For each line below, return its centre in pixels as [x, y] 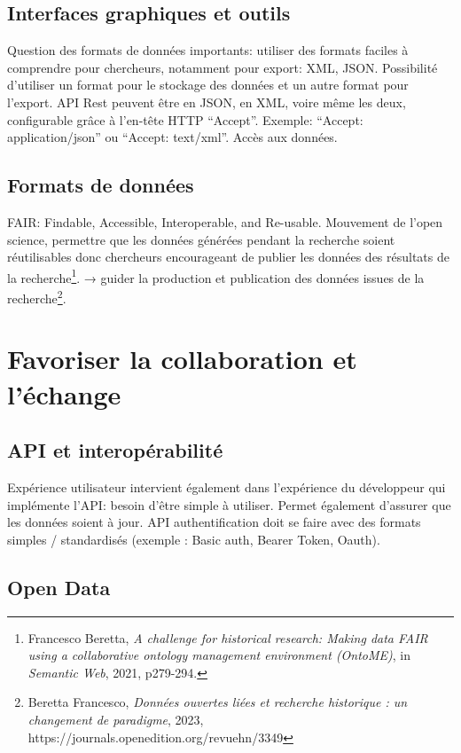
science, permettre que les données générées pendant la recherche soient [201, 239]
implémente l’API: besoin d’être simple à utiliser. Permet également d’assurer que [229, 504]
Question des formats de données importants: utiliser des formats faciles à [208, 50]
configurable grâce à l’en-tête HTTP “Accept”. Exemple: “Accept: [185, 119]
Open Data [59, 587]
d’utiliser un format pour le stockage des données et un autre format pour [208, 85]
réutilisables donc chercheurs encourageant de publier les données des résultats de [228, 257]
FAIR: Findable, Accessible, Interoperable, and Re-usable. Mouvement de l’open [225, 221]
